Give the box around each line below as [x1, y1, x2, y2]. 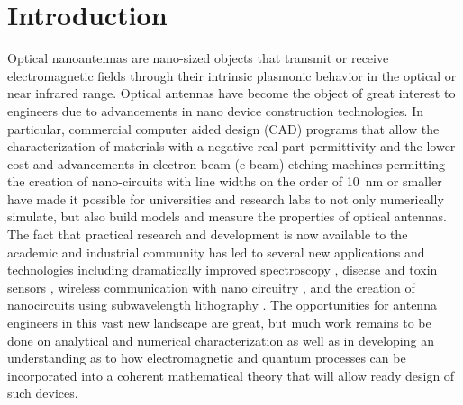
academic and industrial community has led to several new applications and [7, 242, 425, 261]
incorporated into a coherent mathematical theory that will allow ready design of [7, 365, 455, 384]
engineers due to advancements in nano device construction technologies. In [7, 101, 423, 120]
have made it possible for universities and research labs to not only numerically [7, 189, 444, 208]
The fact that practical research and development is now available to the [7, 225, 408, 244]
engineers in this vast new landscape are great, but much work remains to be [7, 313, 431, 332]
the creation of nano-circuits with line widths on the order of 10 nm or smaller [7, 172, 442, 191]
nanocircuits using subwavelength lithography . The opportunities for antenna [7, 295, 437, 314]
